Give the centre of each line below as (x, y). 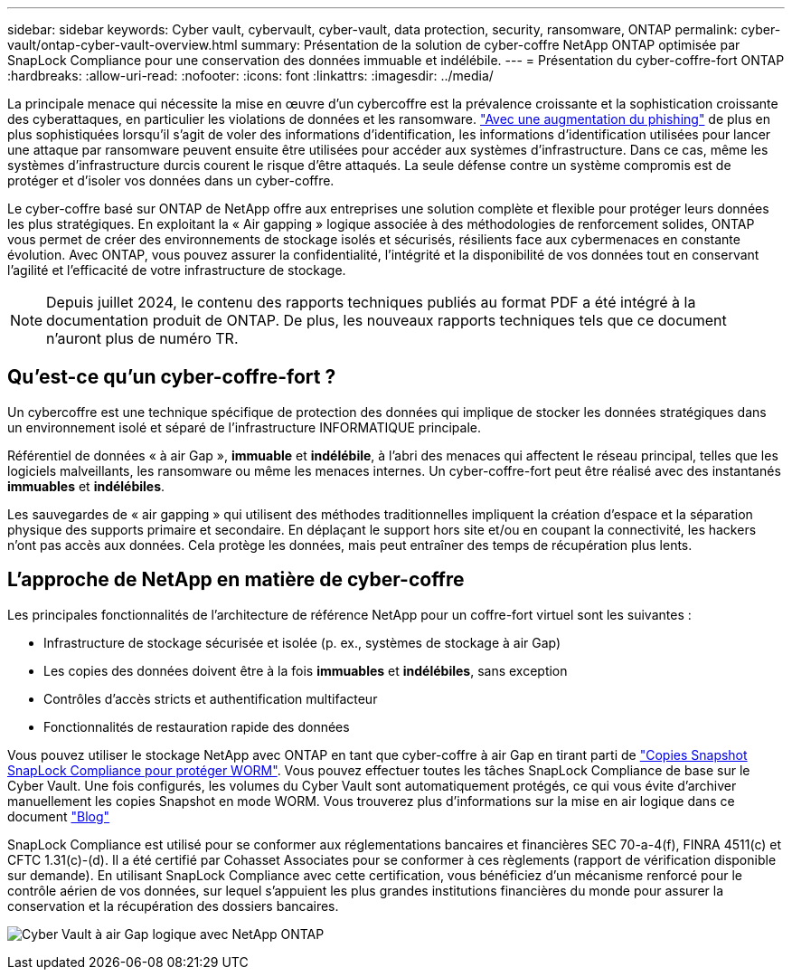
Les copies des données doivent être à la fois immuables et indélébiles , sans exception (306, 670)
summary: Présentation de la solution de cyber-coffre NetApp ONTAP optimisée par (490, 45)
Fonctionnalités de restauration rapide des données (197, 726)
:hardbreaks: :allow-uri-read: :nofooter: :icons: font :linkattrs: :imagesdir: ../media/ (250, 76)
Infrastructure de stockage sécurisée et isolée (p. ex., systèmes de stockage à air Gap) (302, 642)
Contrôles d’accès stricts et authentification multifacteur (211, 698)
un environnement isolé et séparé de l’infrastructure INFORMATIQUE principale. (244, 427)
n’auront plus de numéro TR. (142, 338)
